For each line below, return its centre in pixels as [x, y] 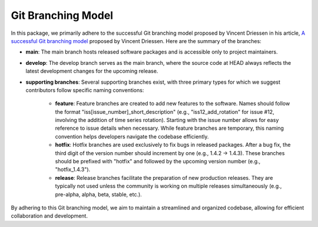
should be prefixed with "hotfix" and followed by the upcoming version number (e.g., [158, 162]
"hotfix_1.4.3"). [73, 170]
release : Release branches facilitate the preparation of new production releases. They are [164, 177]
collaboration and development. [49, 216]
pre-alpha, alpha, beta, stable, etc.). [99, 194]
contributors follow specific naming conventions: [85, 90]
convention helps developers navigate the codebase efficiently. [132, 136]
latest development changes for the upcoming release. [92, 71]
